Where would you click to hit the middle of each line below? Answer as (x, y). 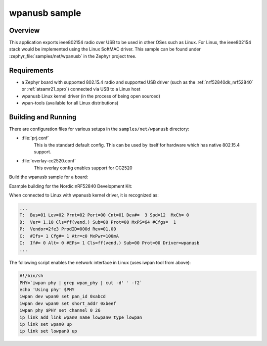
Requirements (31, 70)
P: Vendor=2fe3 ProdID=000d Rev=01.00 (68, 229)
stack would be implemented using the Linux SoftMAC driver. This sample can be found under (105, 49)
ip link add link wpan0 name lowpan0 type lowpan (81, 317)
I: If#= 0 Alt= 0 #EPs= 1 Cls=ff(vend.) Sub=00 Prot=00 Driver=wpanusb (110, 243)
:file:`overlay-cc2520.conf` (49, 161)
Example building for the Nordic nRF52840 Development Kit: (71, 186)
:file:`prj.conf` (35, 138)
